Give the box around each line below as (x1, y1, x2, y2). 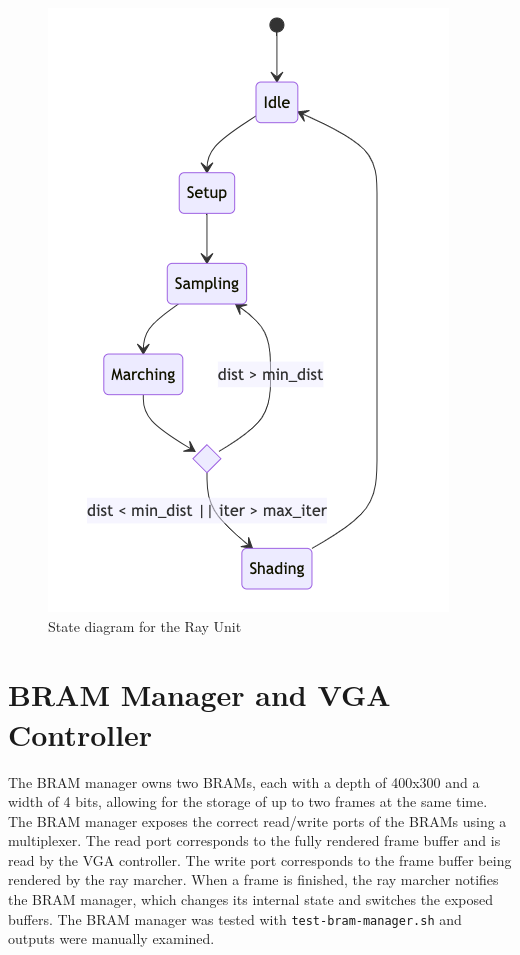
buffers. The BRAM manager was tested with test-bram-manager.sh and (8, 908, 462, 929)
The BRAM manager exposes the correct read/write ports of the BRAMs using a (8, 810, 507, 831)
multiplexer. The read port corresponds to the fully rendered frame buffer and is (8, 830, 501, 851)
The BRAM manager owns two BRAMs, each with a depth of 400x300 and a (8, 771, 480, 792)
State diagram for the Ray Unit (48, 615, 242, 636)
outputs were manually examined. (8, 928, 215, 949)
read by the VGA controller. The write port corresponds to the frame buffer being (8, 849, 512, 870)
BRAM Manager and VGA (8, 674, 391, 715)
